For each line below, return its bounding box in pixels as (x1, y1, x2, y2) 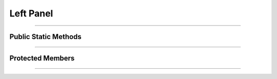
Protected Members (9, 54, 75, 63)
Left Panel (9, 8, 53, 19)
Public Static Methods (9, 32, 82, 41)
